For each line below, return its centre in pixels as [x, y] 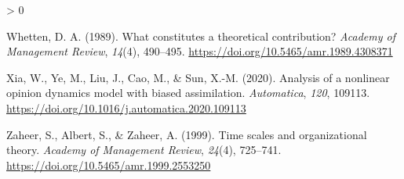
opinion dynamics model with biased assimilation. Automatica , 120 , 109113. [188, 93]
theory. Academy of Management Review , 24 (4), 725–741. [144, 150]
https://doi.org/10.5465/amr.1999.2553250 [109, 165]
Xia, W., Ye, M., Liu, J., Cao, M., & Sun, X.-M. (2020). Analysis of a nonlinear [198, 77]
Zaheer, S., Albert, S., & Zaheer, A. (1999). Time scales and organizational [187, 134]
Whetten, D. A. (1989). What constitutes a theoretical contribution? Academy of [201, 36]
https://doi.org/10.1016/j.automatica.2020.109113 [126, 107]
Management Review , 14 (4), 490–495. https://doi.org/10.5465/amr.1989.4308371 [200, 51]
